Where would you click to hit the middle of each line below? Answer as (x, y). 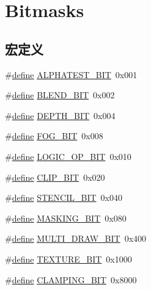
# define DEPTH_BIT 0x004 (60, 115)
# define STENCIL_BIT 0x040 (64, 198)
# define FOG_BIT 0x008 (54, 136)
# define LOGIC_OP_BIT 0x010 (68, 156)
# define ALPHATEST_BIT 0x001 (71, 74)
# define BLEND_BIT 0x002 (60, 95)
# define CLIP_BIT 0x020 (55, 177)
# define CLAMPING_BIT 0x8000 (71, 279)
